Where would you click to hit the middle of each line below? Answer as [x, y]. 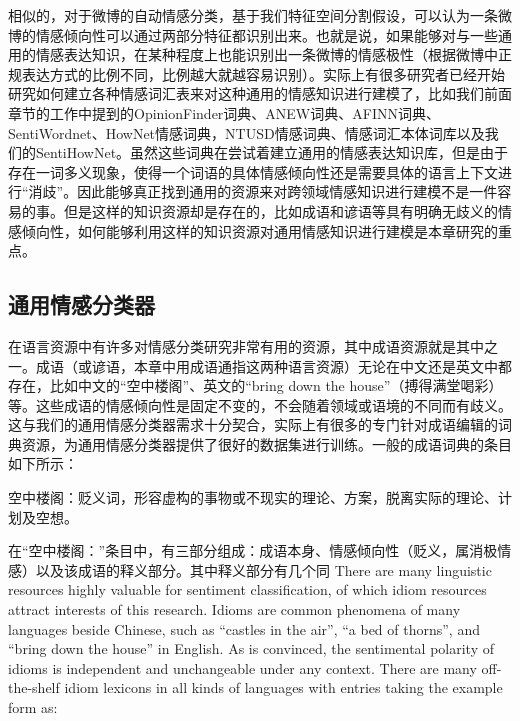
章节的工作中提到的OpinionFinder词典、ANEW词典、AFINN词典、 [224, 112]
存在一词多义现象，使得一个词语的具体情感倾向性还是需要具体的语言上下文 [253, 171]
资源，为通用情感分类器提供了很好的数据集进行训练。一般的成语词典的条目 [266, 443]
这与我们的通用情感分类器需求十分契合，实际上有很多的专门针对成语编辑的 [253, 424]
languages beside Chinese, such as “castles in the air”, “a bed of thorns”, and [244, 628]
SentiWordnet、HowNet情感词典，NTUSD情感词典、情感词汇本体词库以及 [246, 132]
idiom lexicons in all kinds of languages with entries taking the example [283, 687]
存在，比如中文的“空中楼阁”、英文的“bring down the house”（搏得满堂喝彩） [255, 385]
